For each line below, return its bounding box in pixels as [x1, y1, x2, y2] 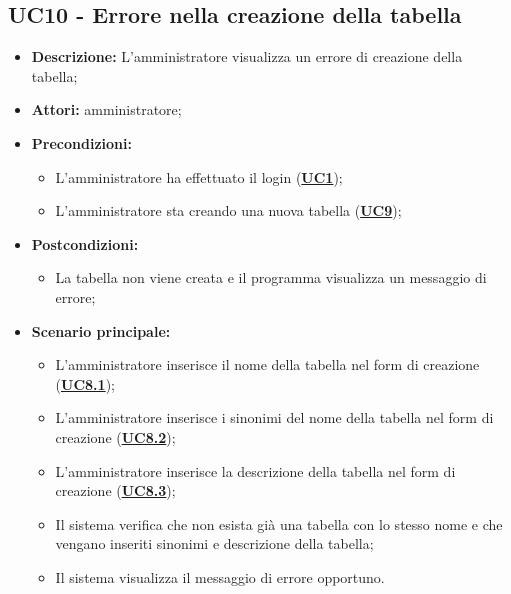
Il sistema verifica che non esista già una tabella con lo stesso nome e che [55, 513, 503, 534]
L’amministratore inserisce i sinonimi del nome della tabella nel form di [55, 407, 494, 428]
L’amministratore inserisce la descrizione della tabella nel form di [55, 460, 456, 481]
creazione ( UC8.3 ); [55, 480, 176, 501]
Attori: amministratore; [31, 99, 182, 120]
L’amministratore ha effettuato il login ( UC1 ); [55, 166, 343, 187]
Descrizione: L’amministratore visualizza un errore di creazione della [31, 46, 463, 67]
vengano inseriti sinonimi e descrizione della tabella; [55, 533, 374, 554]
